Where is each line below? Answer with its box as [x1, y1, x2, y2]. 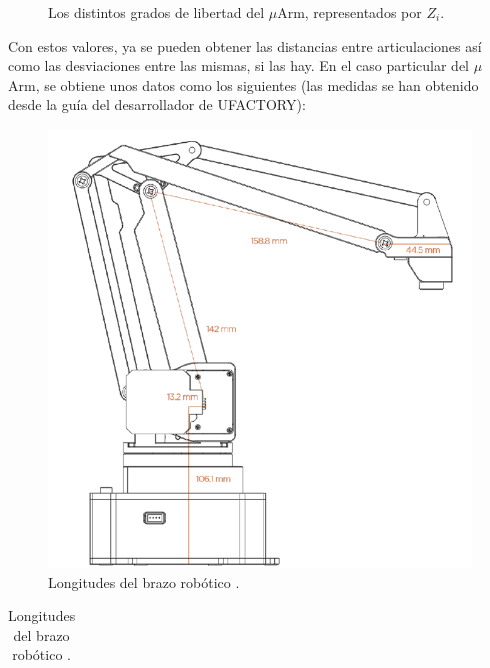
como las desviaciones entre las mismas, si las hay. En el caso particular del [8, 55, 469, 76]
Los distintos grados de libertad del [48, 2, 265, 22]
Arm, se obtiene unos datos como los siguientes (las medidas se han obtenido [8, 74, 479, 95]
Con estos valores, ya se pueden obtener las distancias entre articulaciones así [8, 35, 482, 56]
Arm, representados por [277, 2, 422, 22]
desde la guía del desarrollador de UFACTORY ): [8, 94, 306, 115]
